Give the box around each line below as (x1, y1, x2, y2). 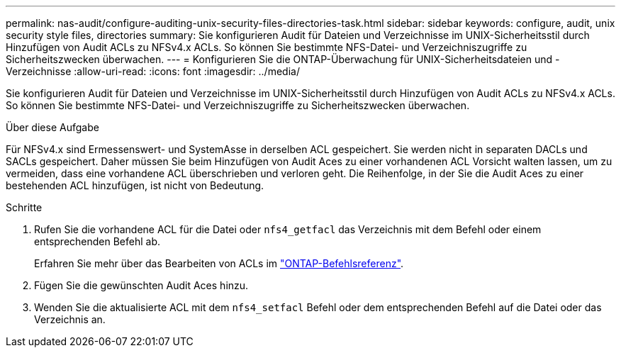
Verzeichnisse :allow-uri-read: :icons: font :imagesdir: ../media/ (6, 65, 300, 77)
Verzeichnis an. (34, 313, 106, 325)
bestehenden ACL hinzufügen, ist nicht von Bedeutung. (6, 179, 264, 191)
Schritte (6, 201, 43, 213)
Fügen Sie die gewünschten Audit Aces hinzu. (34, 279, 249, 291)
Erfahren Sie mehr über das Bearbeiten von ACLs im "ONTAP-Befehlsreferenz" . (34, 257, 404, 269)
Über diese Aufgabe (6, 121, 99, 133)
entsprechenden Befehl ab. (34, 235, 161, 247)
